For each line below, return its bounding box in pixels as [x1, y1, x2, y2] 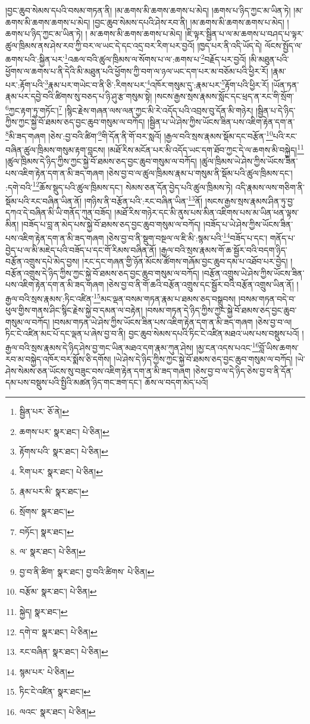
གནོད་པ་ [270, 231, 295, 244]
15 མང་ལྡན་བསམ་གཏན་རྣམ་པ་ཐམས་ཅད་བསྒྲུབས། [93, 290, 236, 304]
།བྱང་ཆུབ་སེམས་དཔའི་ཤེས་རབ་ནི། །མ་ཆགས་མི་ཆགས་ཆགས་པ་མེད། [93, 15, 284, 28]
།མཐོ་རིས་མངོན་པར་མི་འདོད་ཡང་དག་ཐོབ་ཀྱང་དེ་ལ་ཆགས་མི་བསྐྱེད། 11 [108, 142, 304, 156]
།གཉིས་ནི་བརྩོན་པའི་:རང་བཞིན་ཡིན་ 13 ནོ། [84, 192, 203, 207]
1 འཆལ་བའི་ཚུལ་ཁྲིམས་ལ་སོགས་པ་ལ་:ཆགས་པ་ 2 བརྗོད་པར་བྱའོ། [64, 51, 246, 66]
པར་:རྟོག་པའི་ [5, 78, 45, 91]
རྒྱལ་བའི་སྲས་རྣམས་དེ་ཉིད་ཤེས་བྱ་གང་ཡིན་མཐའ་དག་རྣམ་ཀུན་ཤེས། [5, 341, 194, 353]
